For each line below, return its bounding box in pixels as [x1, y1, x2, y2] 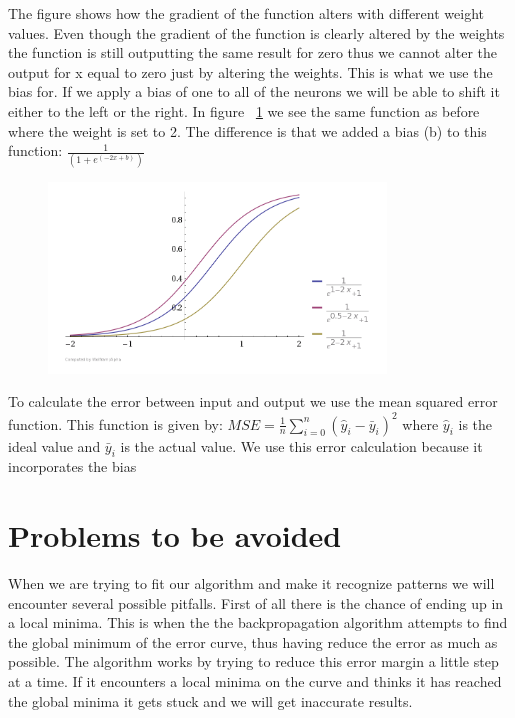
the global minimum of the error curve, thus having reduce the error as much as [8, 631, 498, 652]
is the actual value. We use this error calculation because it [120, 435, 483, 456]
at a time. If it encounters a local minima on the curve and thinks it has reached [8, 671, 502, 692]
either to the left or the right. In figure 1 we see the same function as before [8, 100, 480, 121]
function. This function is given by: [8, 413, 223, 434]
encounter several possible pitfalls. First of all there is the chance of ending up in [8, 592, 504, 613]
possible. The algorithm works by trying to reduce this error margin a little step [8, 651, 499, 672]
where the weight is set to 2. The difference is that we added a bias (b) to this [8, 120, 487, 141]
